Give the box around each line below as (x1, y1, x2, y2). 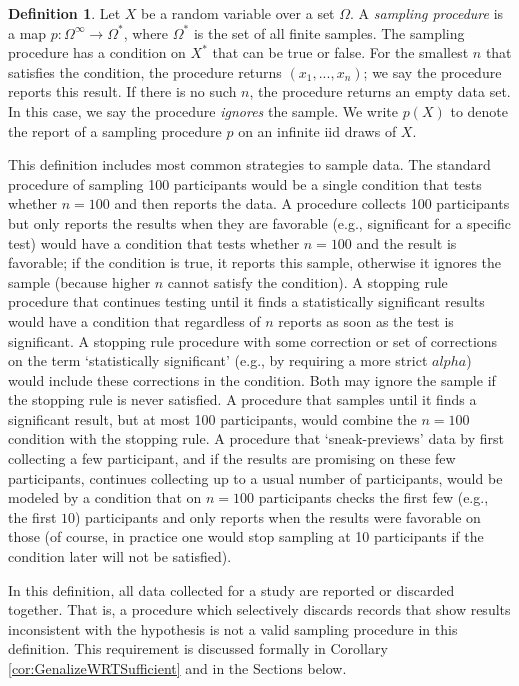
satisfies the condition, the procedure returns (8, 61, 282, 82)
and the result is (356, 232, 457, 253)
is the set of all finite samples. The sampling (193, 22, 465, 43)
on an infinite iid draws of (238, 120, 397, 141)
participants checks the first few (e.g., (258, 487, 489, 508)
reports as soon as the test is (278, 310, 454, 331)
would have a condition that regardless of (8, 310, 261, 331)
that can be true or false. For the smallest (212, 42, 469, 63)
